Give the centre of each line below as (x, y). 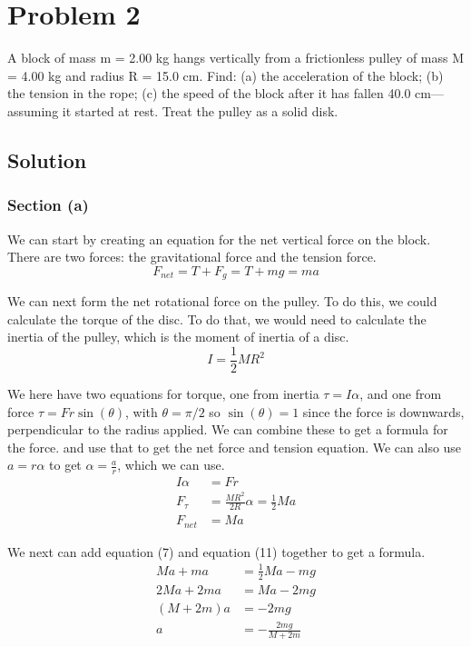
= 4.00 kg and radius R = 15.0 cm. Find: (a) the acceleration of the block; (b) (226, 75)
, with (142, 411)
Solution (47, 159)
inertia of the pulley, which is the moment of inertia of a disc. (178, 337)
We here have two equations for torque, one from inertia (163, 393)
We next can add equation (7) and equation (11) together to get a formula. (216, 551)
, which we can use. (171, 465)
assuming (33, 110)
